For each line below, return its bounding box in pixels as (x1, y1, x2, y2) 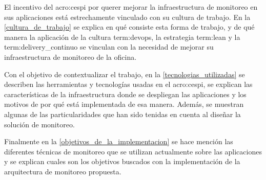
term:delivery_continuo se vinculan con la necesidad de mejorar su (4, 41, 214, 52)
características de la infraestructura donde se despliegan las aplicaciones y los (4, 88, 247, 99)
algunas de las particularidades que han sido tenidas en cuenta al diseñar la (4, 108, 241, 119)
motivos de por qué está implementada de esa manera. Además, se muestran (4, 99, 244, 109)
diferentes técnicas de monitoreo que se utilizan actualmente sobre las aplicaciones (4, 146, 262, 156)
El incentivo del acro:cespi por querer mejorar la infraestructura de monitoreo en (4, 2, 258, 12)
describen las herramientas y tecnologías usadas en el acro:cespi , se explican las (4, 79, 253, 89)
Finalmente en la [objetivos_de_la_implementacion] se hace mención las (4, 136, 233, 147)
